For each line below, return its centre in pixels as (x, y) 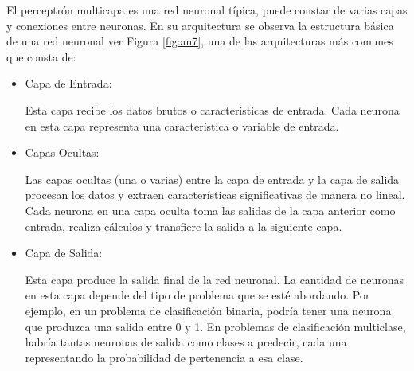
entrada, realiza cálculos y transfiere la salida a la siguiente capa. (184, 226)
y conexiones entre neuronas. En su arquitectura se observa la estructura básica (200, 25)
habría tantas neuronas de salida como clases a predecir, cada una (186, 342)
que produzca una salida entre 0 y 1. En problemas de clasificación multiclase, (215, 326)
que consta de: (41, 56)
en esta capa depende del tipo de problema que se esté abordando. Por (197, 295)
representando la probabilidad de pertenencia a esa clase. (164, 357)
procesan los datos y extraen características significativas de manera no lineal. (215, 195)
